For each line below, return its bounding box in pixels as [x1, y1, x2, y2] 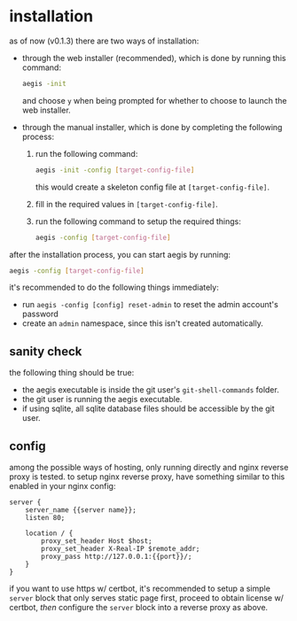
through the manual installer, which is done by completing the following [21, 121, 283, 132]
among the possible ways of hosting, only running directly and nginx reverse [9, 462, 289, 473]
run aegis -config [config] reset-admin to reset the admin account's [21, 299, 279, 310]
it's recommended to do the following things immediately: [9, 282, 219, 293]
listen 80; [25, 514, 66, 523]
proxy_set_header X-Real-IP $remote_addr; [41, 545, 200, 554]
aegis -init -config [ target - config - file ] [35, 166, 195, 175]
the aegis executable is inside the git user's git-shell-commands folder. [21, 384, 279, 395]
